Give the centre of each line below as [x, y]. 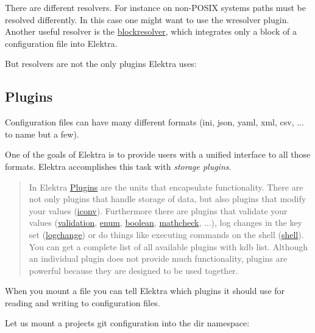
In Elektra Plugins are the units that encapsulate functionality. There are [166, 187]
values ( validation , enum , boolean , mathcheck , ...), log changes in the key [166, 223]
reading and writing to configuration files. [83, 302]
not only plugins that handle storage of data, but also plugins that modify [168, 199]
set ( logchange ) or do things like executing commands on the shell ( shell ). [166, 234]
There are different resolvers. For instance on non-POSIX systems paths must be [155, 7]
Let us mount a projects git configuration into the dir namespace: [127, 323]
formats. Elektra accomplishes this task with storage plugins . [118, 166]
